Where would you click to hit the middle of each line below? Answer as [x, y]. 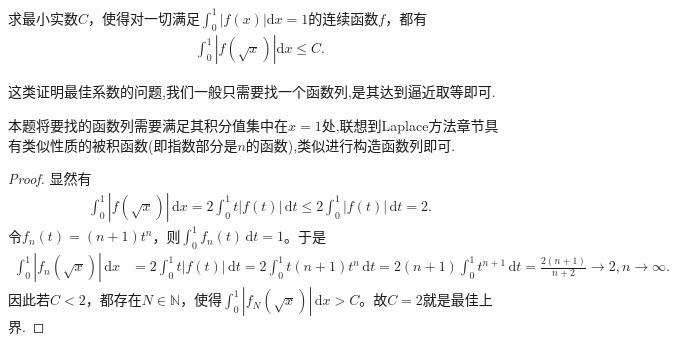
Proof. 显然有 [50, 178]
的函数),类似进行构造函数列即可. [350, 144]
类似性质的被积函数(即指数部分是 [129, 144]
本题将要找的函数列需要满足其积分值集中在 [148, 124]
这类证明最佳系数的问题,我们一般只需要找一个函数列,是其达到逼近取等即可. [252, 91]
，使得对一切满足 [144, 17]
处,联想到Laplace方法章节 [403, 124]
